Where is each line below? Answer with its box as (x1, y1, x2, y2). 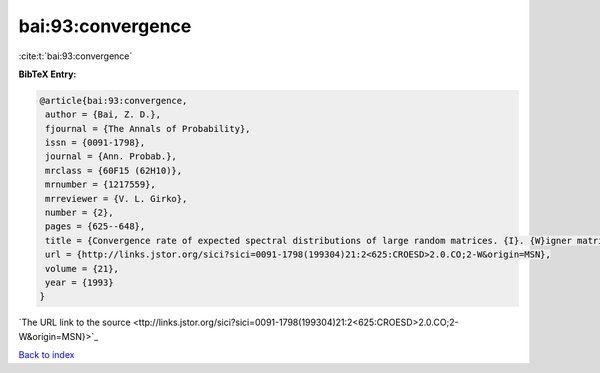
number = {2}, (45, 207, 114, 219)
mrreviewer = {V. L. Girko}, (45, 193, 188, 204)
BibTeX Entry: (18, 68, 77, 80)
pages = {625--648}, (45, 221, 146, 232)
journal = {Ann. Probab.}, (45, 151, 177, 162)
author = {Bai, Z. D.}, (45, 109, 162, 120)
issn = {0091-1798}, (45, 137, 146, 149)
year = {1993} (45, 277, 114, 288)
